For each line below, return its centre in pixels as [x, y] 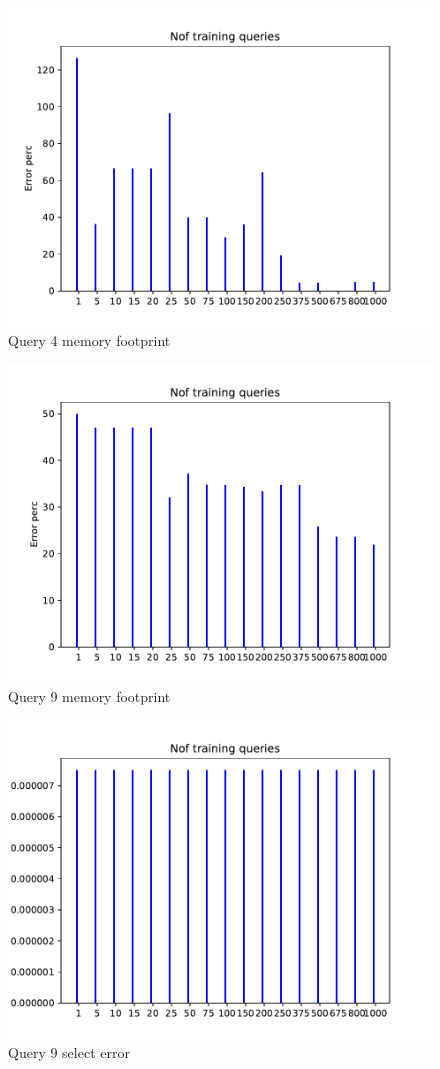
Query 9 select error [69, 1051]
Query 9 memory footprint [89, 695]
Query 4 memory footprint [89, 339]
